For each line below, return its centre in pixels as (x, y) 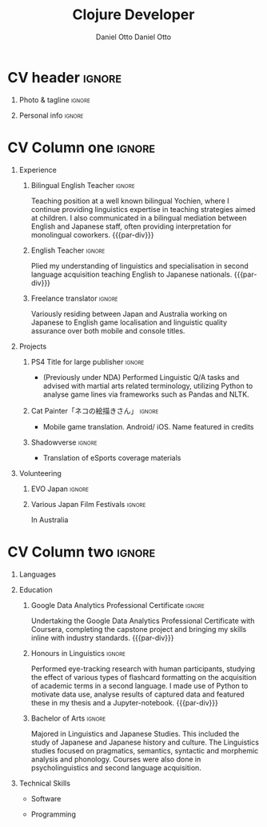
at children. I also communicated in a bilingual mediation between (139, 218)
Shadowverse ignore (64, 442)
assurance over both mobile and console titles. (108, 330)
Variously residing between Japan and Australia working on (129, 314)
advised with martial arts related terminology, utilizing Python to (148, 386)
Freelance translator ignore (74, 298)
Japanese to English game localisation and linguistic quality (129, 322)
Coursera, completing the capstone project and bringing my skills (139, 629)
